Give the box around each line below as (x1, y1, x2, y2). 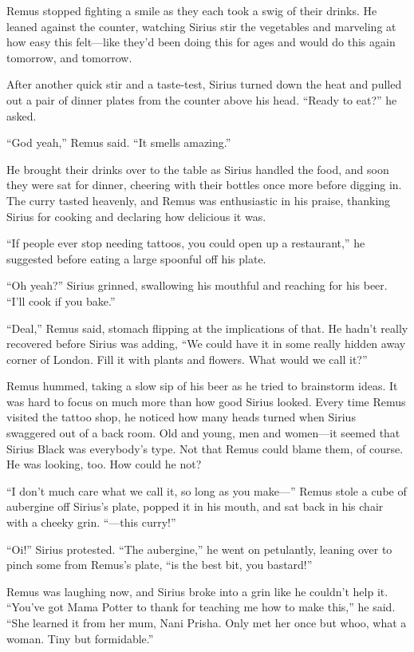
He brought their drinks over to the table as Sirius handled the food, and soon (6, 160, 389, 177)
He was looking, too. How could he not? (6, 456, 202, 472)
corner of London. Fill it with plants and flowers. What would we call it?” (6, 350, 368, 367)
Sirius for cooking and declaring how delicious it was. (6, 207, 266, 224)
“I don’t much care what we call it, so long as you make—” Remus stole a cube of (6, 482, 407, 499)
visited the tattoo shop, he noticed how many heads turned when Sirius (6, 409, 356, 425)
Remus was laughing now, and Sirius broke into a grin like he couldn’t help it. (6, 583, 388, 599)
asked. (6, 107, 37, 124)
